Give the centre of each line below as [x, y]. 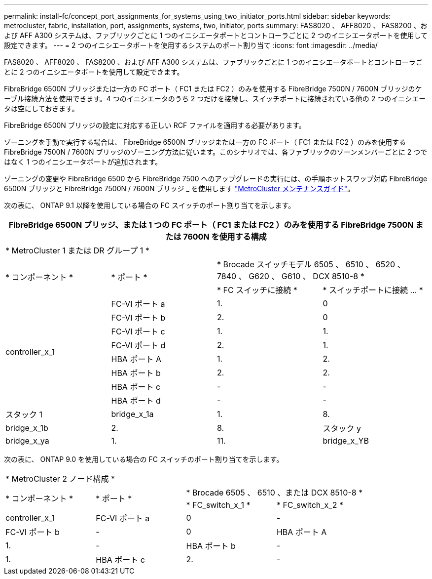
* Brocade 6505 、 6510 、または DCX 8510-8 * [274, 493]
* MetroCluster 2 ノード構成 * [60, 479]
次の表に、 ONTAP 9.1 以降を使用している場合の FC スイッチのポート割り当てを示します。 [150, 205]
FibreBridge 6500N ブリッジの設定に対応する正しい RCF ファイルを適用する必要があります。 [155, 125]
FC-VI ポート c [138, 331]
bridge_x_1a [132, 414]
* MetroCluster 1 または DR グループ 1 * [77, 250]
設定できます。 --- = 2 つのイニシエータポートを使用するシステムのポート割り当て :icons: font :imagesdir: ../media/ [191, 45]
